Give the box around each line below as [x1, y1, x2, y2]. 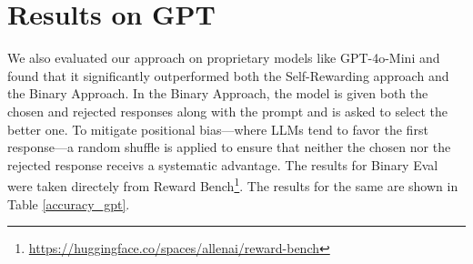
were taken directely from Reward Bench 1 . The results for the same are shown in [7, 174, 458, 195]
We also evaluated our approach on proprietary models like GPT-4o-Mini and [7, 48, 440, 67]
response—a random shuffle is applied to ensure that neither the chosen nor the [7, 137, 451, 157]
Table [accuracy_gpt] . [7, 194, 130, 213]
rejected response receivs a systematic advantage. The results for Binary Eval [7, 155, 438, 174]
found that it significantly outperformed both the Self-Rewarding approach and [7, 66, 449, 85]
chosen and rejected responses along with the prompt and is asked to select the [7, 101, 448, 120]
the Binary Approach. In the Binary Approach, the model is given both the [7, 84, 428, 103]
